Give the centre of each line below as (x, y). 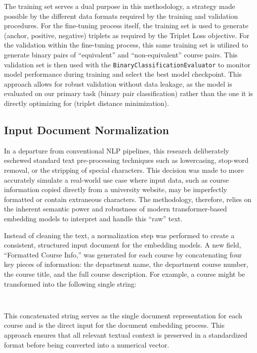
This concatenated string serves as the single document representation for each (123, 315)
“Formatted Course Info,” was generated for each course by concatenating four (123, 254)
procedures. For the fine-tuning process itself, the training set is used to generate (126, 25)
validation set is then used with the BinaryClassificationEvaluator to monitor (127, 64)
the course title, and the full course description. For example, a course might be (125, 274)
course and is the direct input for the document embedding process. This (114, 325)
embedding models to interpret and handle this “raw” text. (93, 218)
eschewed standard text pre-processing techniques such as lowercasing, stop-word (126, 160)
